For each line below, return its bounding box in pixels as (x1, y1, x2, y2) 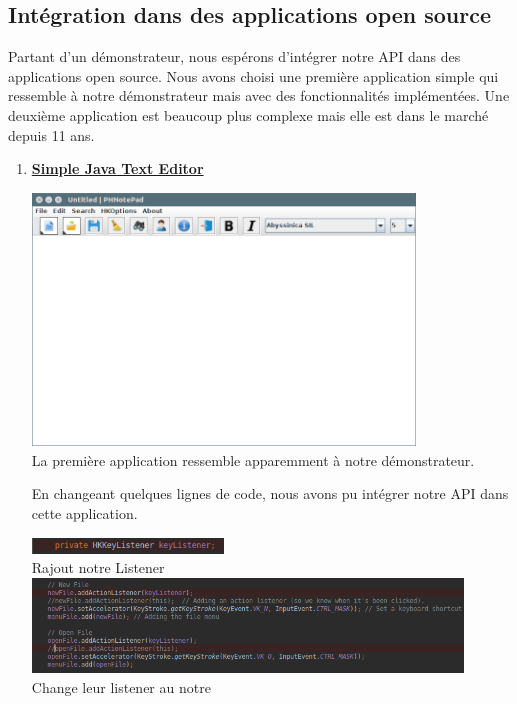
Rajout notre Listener (31, 557, 165, 578)
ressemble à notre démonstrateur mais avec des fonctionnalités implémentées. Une (8, 85, 510, 106)
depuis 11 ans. (8, 124, 95, 145)
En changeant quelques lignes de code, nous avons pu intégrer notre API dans (31, 483, 509, 504)
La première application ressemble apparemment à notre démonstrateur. (31, 449, 475, 470)
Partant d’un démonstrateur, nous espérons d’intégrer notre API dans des (8, 46, 461, 67)
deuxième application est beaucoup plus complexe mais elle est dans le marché (8, 104, 489, 125)
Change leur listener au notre (31, 676, 211, 697)
